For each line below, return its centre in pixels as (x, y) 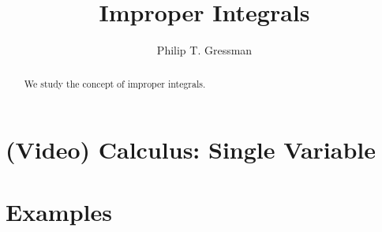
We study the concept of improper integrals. (115, 83)
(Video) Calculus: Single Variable (191, 150)
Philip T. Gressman (204, 50)
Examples (59, 211)
